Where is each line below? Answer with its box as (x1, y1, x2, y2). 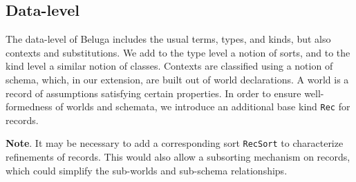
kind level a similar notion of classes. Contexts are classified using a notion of (6, 59, 333, 73)
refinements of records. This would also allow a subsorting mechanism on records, (6, 150, 350, 164)
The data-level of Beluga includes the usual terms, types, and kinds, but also (6, 32, 331, 46)
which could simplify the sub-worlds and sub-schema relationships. (6, 163, 288, 177)
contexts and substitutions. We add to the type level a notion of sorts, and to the (6, 45, 350, 59)
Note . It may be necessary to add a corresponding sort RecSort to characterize (6, 136, 344, 150)
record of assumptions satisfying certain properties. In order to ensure (6, 85, 301, 100)
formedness (6, 99, 53, 114)
